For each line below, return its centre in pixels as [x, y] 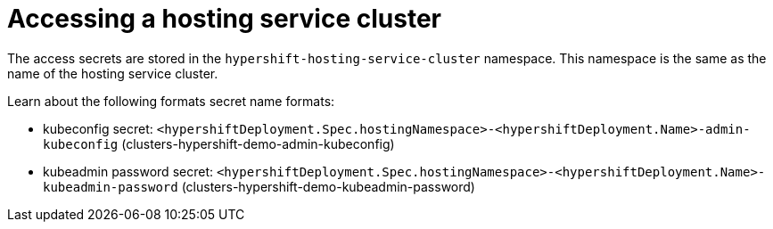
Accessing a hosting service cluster [224, 19]
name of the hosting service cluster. [113, 73]
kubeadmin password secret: [128, 171]
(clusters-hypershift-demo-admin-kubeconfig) [258, 143]
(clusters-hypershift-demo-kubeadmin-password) [328, 186]
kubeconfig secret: [98, 128]
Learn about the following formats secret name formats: [171, 101]
